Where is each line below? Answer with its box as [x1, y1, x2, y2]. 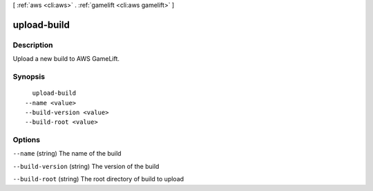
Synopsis [12, 71, 45, 81]
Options [12, 135, 41, 145]
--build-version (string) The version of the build [12, 162, 160, 170]
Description [12, 40, 53, 50]
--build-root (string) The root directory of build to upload [12, 175, 184, 183]
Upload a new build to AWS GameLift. [12, 55, 120, 63]
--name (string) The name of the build [12, 149, 122, 158]
